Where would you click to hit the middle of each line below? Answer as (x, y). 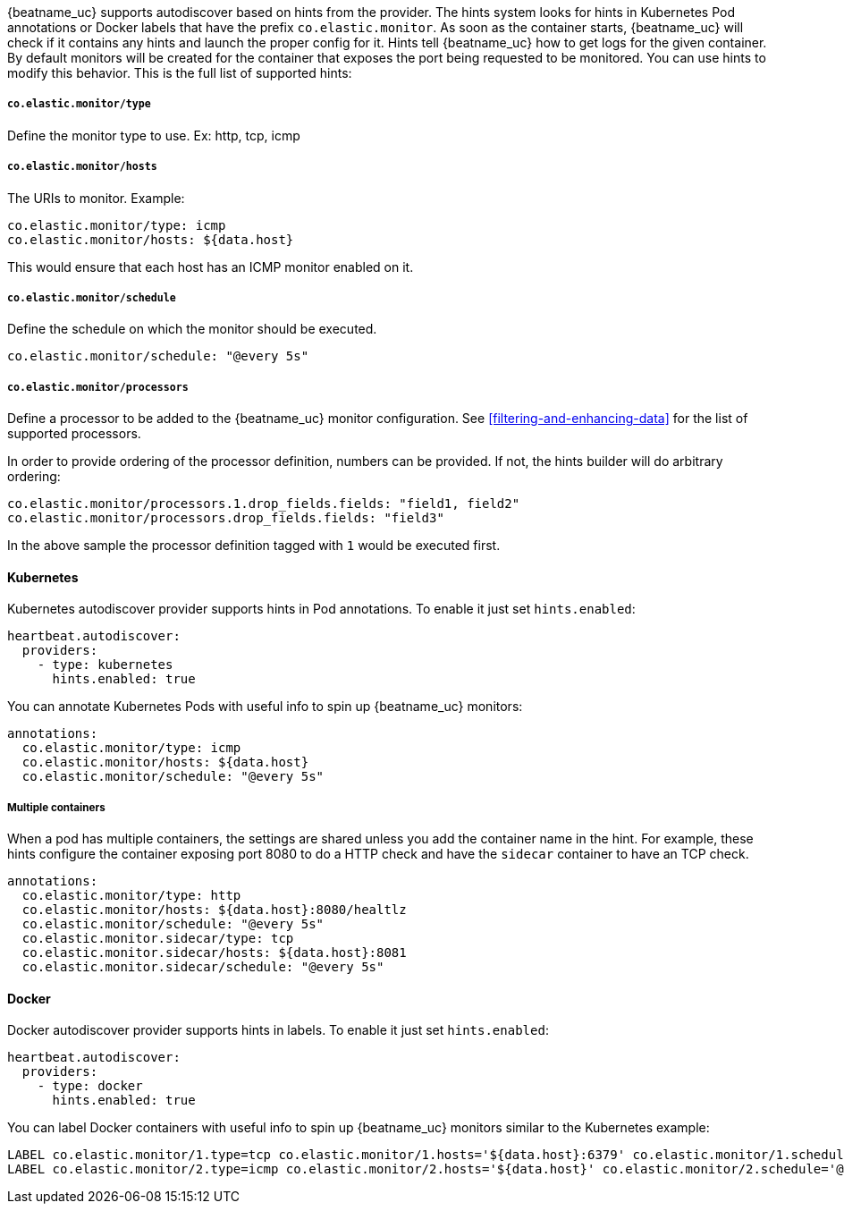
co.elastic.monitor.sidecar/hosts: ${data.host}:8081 (214, 953)
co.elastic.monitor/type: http (131, 896)
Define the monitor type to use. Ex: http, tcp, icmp (154, 135)
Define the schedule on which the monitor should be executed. (192, 329)
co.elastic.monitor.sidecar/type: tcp (158, 939)
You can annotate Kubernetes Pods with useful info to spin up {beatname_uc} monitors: (265, 707)
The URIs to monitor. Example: (96, 198)
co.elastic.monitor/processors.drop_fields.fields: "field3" (226, 518)
